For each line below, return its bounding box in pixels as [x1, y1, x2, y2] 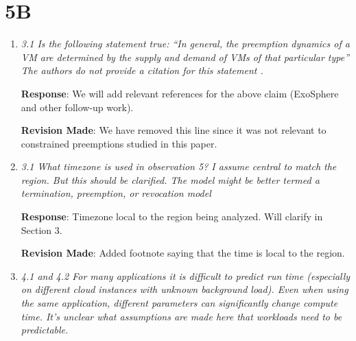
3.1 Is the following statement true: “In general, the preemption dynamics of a [21, 36, 350, 51]
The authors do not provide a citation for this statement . [21, 63, 263, 78]
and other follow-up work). [21, 99, 134, 114]
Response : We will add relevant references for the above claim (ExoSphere [21, 86, 339, 100]
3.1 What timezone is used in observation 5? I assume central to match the [21, 159, 337, 174]
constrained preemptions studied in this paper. [21, 136, 217, 150]
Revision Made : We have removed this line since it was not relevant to [21, 123, 327, 137]
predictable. [21, 322, 69, 337]
